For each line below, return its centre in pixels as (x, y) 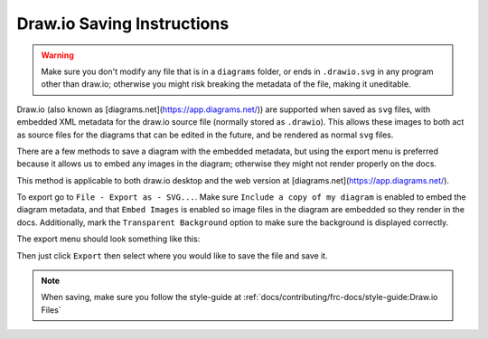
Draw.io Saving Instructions (123, 24)
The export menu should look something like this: (108, 239)
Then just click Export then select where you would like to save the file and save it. (173, 255)
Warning (57, 55)
